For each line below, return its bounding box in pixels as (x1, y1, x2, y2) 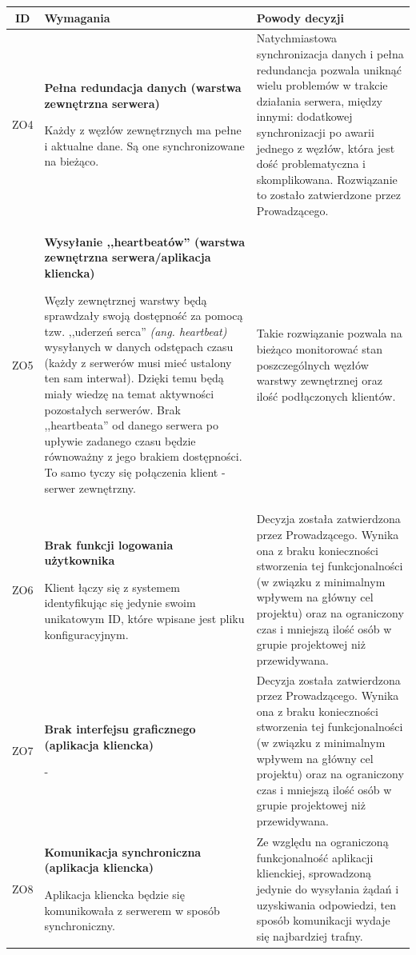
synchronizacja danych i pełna (256, 45, 404, 62)
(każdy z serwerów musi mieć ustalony (44, 354, 232, 370)
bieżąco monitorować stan (256, 341, 382, 358)
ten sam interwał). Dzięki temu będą (44, 370, 224, 386)
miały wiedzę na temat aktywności (44, 386, 214, 402)
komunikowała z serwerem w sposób (44, 901, 220, 918)
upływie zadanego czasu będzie (44, 432, 196, 449)
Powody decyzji (256, 9, 344, 26)
